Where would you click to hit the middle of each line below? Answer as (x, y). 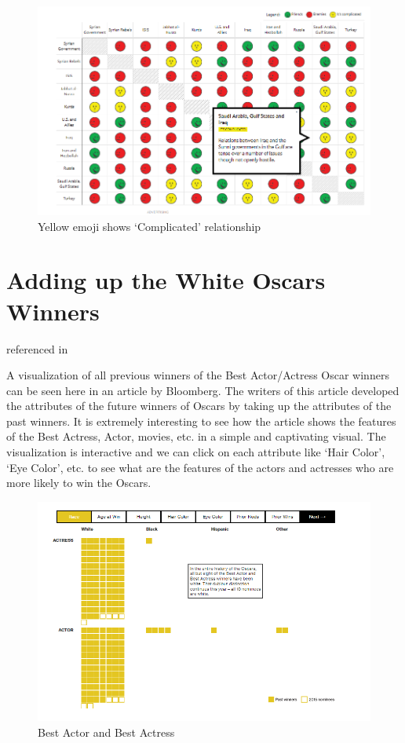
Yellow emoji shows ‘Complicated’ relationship (150, 226)
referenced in (37, 348)
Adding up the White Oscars (166, 280)
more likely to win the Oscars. (79, 483)
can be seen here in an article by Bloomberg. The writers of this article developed (203, 390)
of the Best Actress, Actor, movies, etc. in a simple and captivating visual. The (196, 436)
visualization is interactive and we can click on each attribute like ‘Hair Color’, (196, 452)
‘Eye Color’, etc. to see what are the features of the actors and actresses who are (200, 467)
